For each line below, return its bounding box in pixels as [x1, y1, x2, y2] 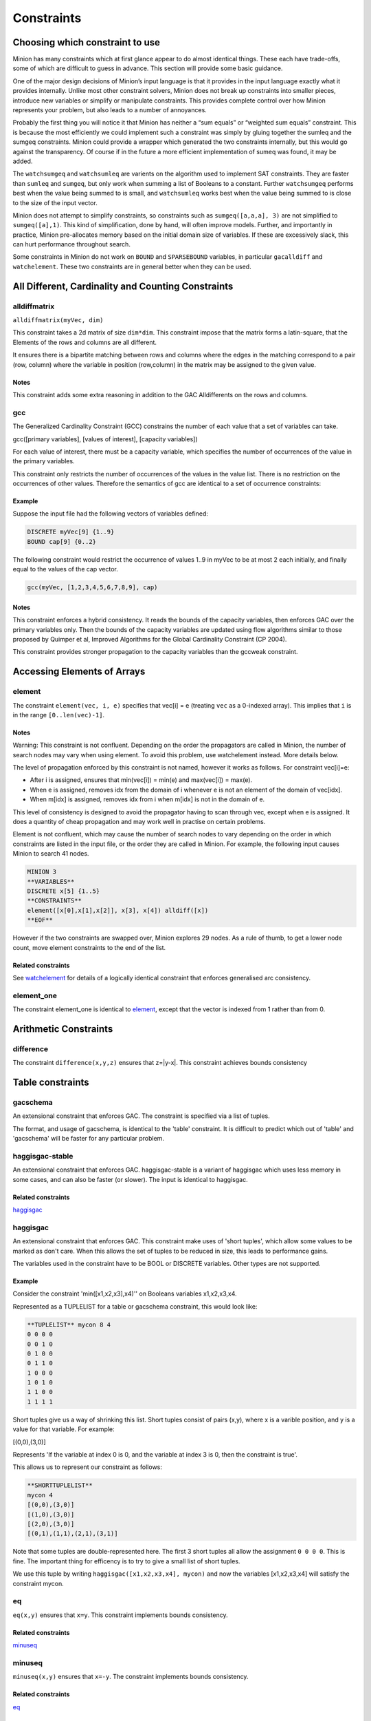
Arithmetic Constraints [12, 1023, 113, 1035]
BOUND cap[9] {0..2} [27, 538, 96, 545]
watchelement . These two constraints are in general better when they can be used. [12, 262, 251, 271]
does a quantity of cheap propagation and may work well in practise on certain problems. [12, 818, 266, 826]
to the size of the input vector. [12, 198, 98, 207]
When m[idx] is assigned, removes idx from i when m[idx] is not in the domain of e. [30, 795, 265, 803]
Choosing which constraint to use [12, 36, 161, 48]
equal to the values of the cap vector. [12, 565, 118, 573]
